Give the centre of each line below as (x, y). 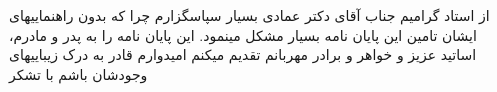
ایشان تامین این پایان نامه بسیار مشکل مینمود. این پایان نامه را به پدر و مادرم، (243, 34)
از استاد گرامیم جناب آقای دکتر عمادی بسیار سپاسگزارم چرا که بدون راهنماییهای (249, 15)
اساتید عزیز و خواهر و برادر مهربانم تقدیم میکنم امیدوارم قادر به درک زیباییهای (243, 54)
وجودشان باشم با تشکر (78, 73)
